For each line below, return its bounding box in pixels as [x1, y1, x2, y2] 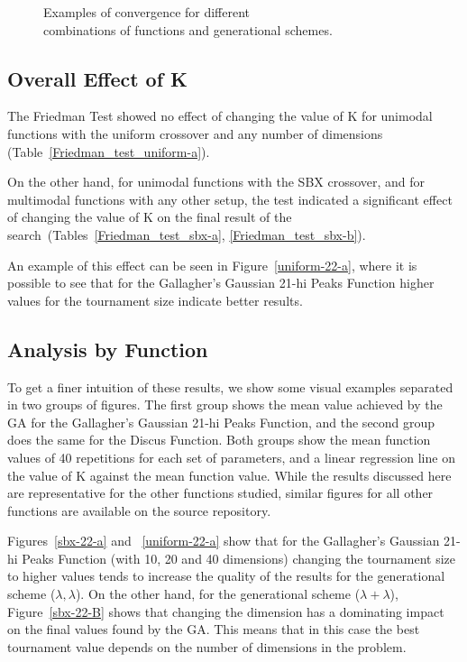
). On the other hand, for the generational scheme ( [75, 584, 361, 603]
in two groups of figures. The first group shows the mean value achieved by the [7, 395, 443, 414]
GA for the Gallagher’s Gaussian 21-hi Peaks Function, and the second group [7, 412, 435, 431]
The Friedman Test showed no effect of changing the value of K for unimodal [7, 106, 433, 125]
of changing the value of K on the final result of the [7, 207, 292, 226]
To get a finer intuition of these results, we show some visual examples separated [7, 377, 453, 396]
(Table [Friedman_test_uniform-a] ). [7, 142, 210, 161]
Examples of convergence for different [43, 3, 251, 21]
